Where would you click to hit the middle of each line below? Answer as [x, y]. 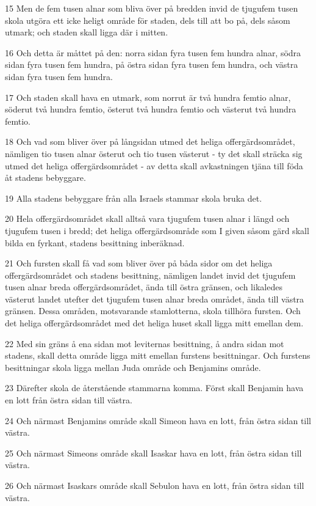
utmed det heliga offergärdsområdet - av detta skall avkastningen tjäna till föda [154, 165]
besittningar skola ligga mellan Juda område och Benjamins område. [133, 367]
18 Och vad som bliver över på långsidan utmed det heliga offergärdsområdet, [150, 141]
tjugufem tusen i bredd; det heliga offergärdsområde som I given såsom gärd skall [157, 230]
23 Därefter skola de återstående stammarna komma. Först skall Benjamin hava [154, 388]
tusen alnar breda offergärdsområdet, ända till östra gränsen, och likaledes [144, 287]
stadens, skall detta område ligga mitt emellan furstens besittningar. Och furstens [158, 355]
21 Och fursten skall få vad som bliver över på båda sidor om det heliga [139, 263]
